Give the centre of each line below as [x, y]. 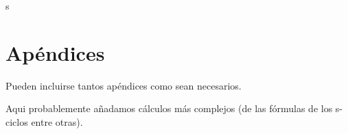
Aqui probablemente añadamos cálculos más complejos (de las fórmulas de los [169, 108]
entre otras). [57, 121]
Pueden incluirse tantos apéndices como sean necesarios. [124, 85]
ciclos [17, 121]
